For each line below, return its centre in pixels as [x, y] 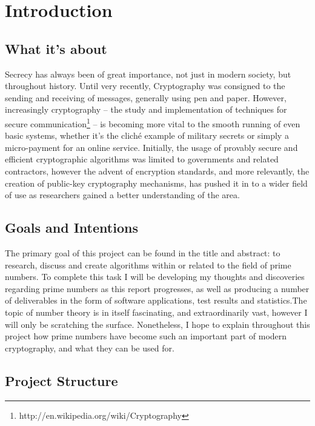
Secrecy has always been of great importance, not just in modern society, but [148, 74]
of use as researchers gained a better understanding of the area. [122, 195]
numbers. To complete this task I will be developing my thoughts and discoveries [155, 277]
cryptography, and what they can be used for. [90, 348]
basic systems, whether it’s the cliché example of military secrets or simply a [147, 135]
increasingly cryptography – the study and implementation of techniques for [146, 109]
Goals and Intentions [71, 228]
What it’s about [56, 48]
